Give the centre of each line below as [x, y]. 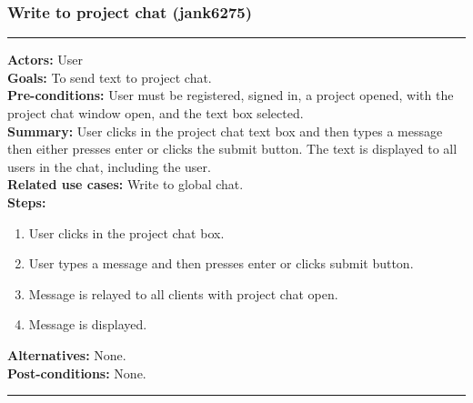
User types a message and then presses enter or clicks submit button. [221, 263]
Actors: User [45, 60]
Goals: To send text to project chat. [110, 77]
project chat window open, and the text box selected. [156, 113]
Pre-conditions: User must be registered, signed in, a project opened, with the [231, 95]
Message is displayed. [88, 324]
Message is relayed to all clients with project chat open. [183, 293]
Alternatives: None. [67, 354]
